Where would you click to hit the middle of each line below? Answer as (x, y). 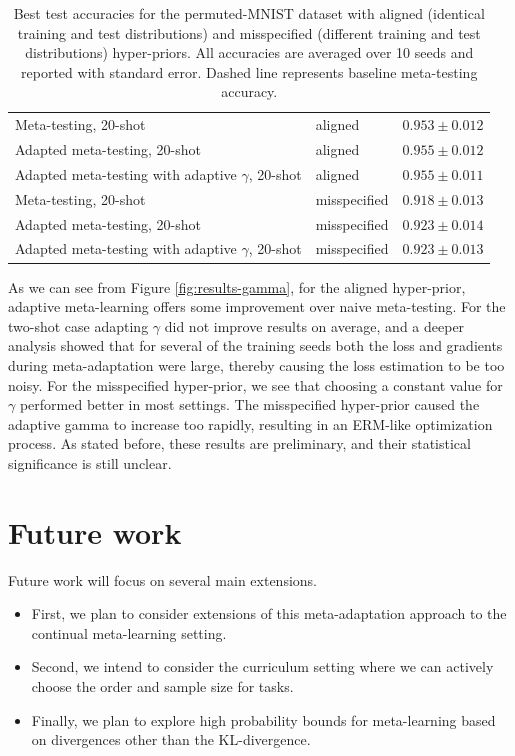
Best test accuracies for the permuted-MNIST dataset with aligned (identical (249, 13)
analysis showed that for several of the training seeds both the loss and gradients (255, 345)
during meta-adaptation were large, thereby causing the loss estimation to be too (256, 364)
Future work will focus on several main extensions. (163, 579)
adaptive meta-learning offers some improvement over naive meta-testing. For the (257, 306)
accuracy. (249, 91)
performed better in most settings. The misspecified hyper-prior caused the (249, 404)
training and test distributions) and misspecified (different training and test (249, 32)
